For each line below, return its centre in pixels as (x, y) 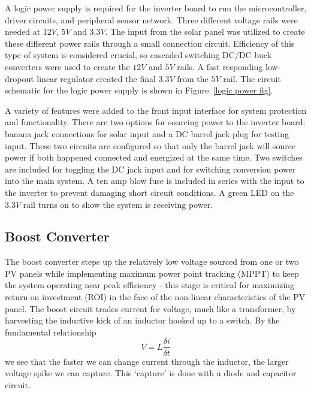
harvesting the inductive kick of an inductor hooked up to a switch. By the (142, 320)
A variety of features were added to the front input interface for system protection (156, 110)
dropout (19, 78)
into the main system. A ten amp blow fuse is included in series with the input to (155, 181)
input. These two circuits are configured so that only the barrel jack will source (150, 145)
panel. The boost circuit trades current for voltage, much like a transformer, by (150, 308)
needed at (23, 31)
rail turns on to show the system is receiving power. (118, 204)
